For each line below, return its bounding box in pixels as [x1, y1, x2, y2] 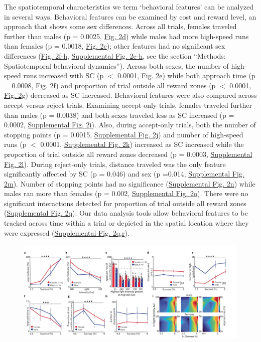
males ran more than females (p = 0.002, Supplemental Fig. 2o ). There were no [4, 188, 248, 199]
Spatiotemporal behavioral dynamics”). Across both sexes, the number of [4, 60, 229, 71]
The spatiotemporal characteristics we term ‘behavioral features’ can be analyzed [4, 2, 254, 12]
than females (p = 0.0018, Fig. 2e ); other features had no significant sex [4, 41, 225, 51]
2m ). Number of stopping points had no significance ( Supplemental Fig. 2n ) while [4, 178, 255, 189]
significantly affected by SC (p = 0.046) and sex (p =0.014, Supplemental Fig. [4, 168, 244, 179]
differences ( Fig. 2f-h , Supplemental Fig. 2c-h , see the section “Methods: [4, 50, 226, 61]
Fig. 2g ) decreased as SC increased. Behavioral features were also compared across [4, 90, 257, 100]
